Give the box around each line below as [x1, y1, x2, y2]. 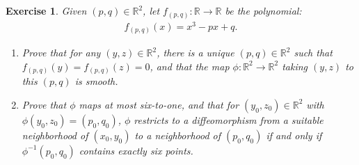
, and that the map [150, 58, 230, 73]
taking [282, 58, 308, 73]
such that [294, 45, 333, 60]
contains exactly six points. [79, 143, 193, 157]
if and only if [266, 127, 322, 142]
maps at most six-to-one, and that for [79, 97, 239, 111]
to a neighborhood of [134, 127, 221, 142]
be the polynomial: [225, 3, 302, 17]
